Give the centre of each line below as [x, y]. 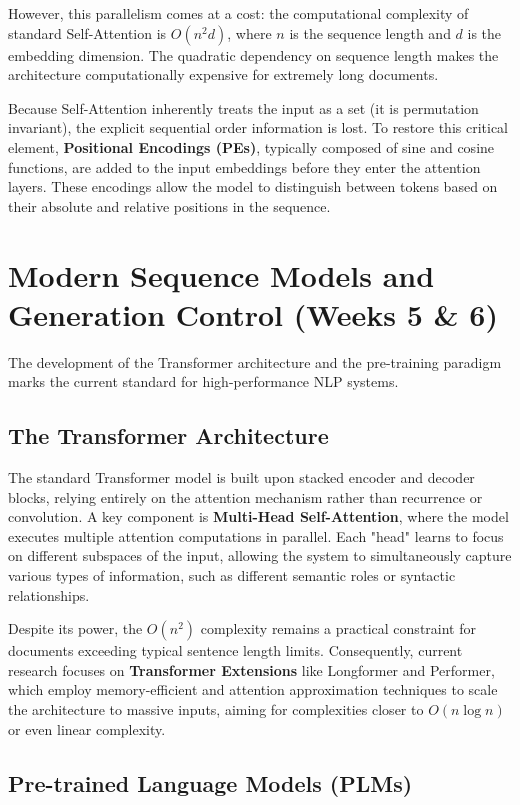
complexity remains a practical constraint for [338, 628]
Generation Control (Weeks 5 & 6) [253, 313]
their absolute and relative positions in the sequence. [169, 205]
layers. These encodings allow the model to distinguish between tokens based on [253, 186]
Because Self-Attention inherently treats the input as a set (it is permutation [243, 107]
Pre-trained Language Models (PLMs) [210, 782]
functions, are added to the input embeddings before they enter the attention [244, 166]
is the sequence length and [370, 32]
